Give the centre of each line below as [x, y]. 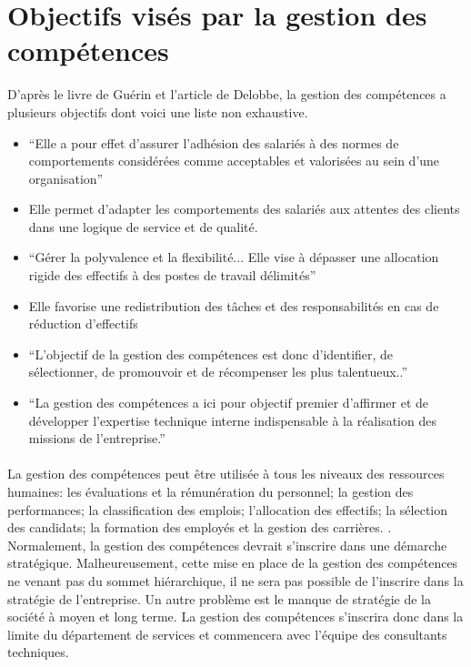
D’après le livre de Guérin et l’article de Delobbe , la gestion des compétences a [227, 94]
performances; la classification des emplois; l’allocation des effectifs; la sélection [228, 509]
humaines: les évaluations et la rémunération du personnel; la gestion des [210, 491]
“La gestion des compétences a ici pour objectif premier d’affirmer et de [229, 403]
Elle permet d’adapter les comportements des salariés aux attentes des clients [244, 209]
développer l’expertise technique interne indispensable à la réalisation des [232, 420]
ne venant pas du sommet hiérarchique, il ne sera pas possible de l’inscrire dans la [235, 580]
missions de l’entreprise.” [97, 438]
